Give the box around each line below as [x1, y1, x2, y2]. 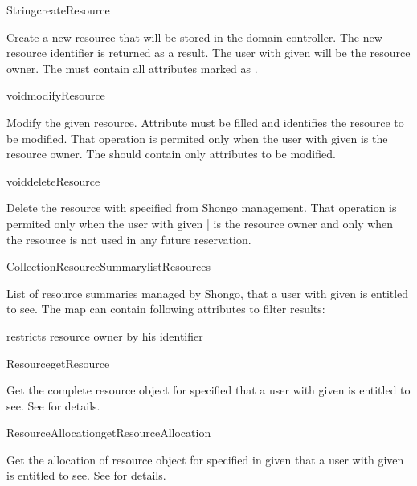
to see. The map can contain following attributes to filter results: [6, 300, 325, 317]
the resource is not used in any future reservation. [6, 231, 251, 247]
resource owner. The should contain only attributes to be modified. [6, 145, 336, 162]
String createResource [6, 2, 110, 18]
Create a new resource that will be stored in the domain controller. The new [6, 28, 382, 45]
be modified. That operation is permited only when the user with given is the [6, 129, 388, 146]
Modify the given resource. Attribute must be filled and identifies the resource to [6, 113, 404, 130]
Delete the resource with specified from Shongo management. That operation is [6, 199, 397, 216]
